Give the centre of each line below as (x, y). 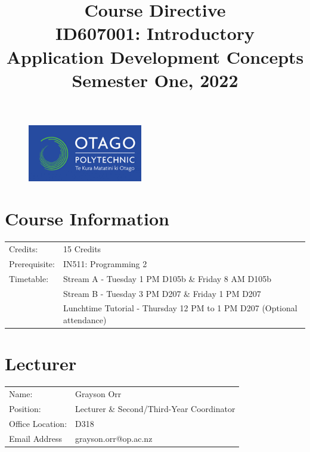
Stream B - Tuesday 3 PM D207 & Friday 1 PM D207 (162, 293)
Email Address (36, 438)
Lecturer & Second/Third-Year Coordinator (155, 408)
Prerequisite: (32, 263)
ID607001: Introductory (155, 33)
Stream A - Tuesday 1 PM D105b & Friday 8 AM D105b (167, 278)
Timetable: (29, 278)
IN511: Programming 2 (105, 263)
